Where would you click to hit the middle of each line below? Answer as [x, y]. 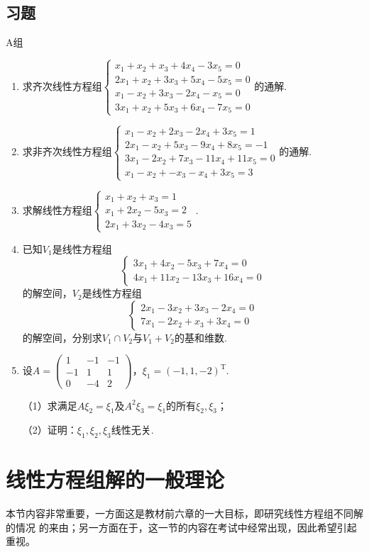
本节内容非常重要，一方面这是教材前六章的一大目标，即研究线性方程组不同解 [184, 513]
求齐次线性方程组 [62, 85]
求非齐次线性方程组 [67, 151]
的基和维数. [200, 337]
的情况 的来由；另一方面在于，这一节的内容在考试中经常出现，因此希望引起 [181, 527]
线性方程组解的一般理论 [115, 479]
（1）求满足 [50, 405]
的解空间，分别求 [62, 337]
